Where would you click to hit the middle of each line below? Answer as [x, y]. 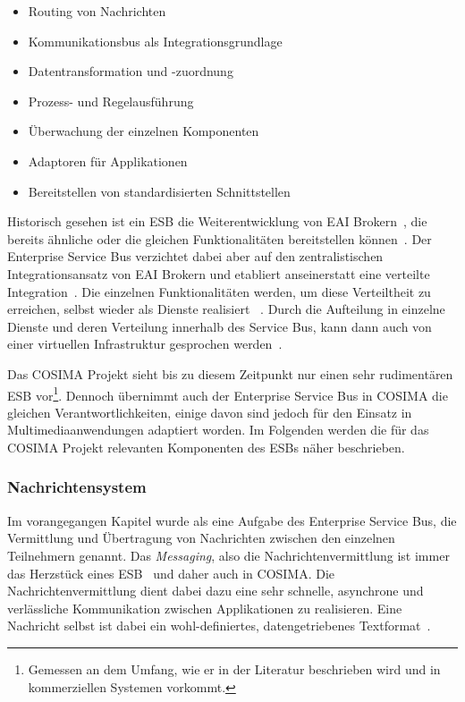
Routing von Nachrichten [97, 11]
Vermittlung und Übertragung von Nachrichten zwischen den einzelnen [201, 538]
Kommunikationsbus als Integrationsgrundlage [155, 41]
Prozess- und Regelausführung [111, 101]
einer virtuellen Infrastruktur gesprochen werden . [145, 344]
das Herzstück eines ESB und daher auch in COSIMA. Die [171, 573]
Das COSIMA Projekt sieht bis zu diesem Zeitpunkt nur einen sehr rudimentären [230, 373]
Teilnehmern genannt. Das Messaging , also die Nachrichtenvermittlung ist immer [228, 555]
